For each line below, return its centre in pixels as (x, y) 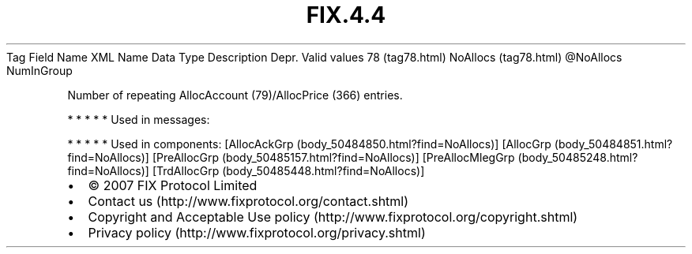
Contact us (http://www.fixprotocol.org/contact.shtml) (248, 201)
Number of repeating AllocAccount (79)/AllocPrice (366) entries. (235, 95)
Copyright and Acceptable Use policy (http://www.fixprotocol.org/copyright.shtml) (333, 217)
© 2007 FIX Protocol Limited (173, 185)
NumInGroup (39, 70)
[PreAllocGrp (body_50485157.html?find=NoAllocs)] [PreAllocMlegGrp (333, 157)
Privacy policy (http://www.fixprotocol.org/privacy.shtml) (257, 232)
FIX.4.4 (346, 15)
